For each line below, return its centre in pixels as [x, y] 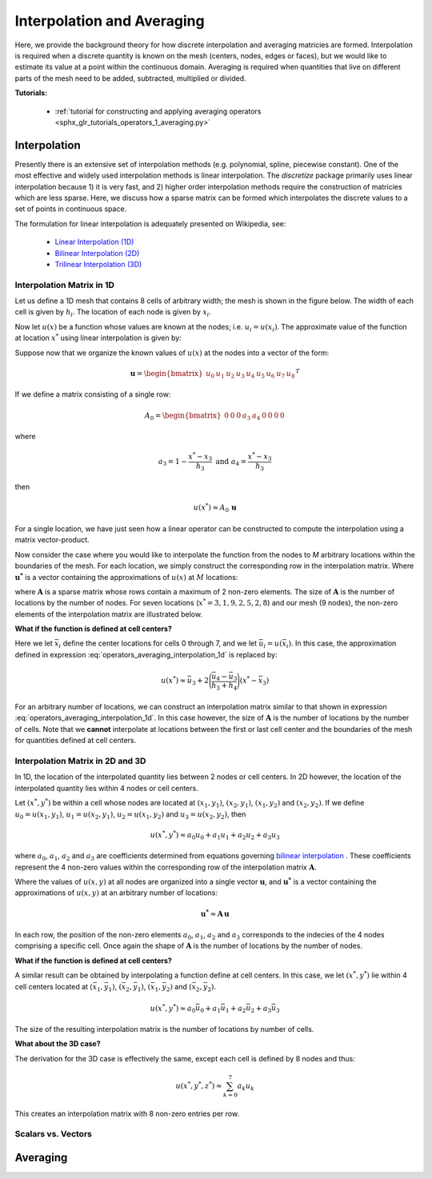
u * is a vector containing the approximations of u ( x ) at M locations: [126, 576]
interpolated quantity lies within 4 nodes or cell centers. [107, 788]
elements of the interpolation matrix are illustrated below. [109, 614]
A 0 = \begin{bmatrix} [183, 416]
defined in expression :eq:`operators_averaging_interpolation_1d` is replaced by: [146, 654]
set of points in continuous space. [71, 209]
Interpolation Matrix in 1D [65, 285]
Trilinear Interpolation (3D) [98, 264]
